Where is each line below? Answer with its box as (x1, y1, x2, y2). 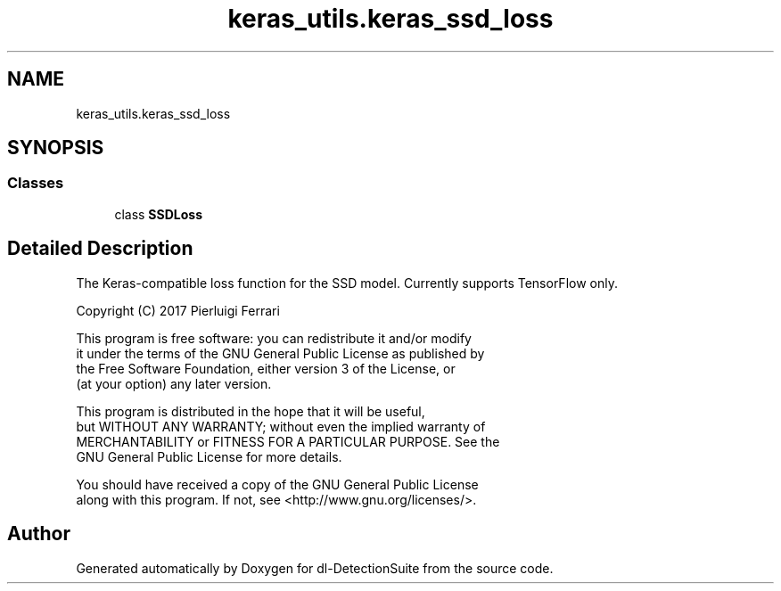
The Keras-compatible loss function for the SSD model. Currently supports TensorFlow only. (76, 275, 618, 291)
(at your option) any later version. (76, 375, 272, 391)
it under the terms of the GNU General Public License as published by (76, 345, 485, 361)
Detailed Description (7, 237, 193, 260)
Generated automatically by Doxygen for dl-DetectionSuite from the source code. (76, 560, 554, 576)
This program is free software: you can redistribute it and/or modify (76, 330, 472, 346)
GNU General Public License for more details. (76, 448, 342, 464)
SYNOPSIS (7, 136, 104, 160)
